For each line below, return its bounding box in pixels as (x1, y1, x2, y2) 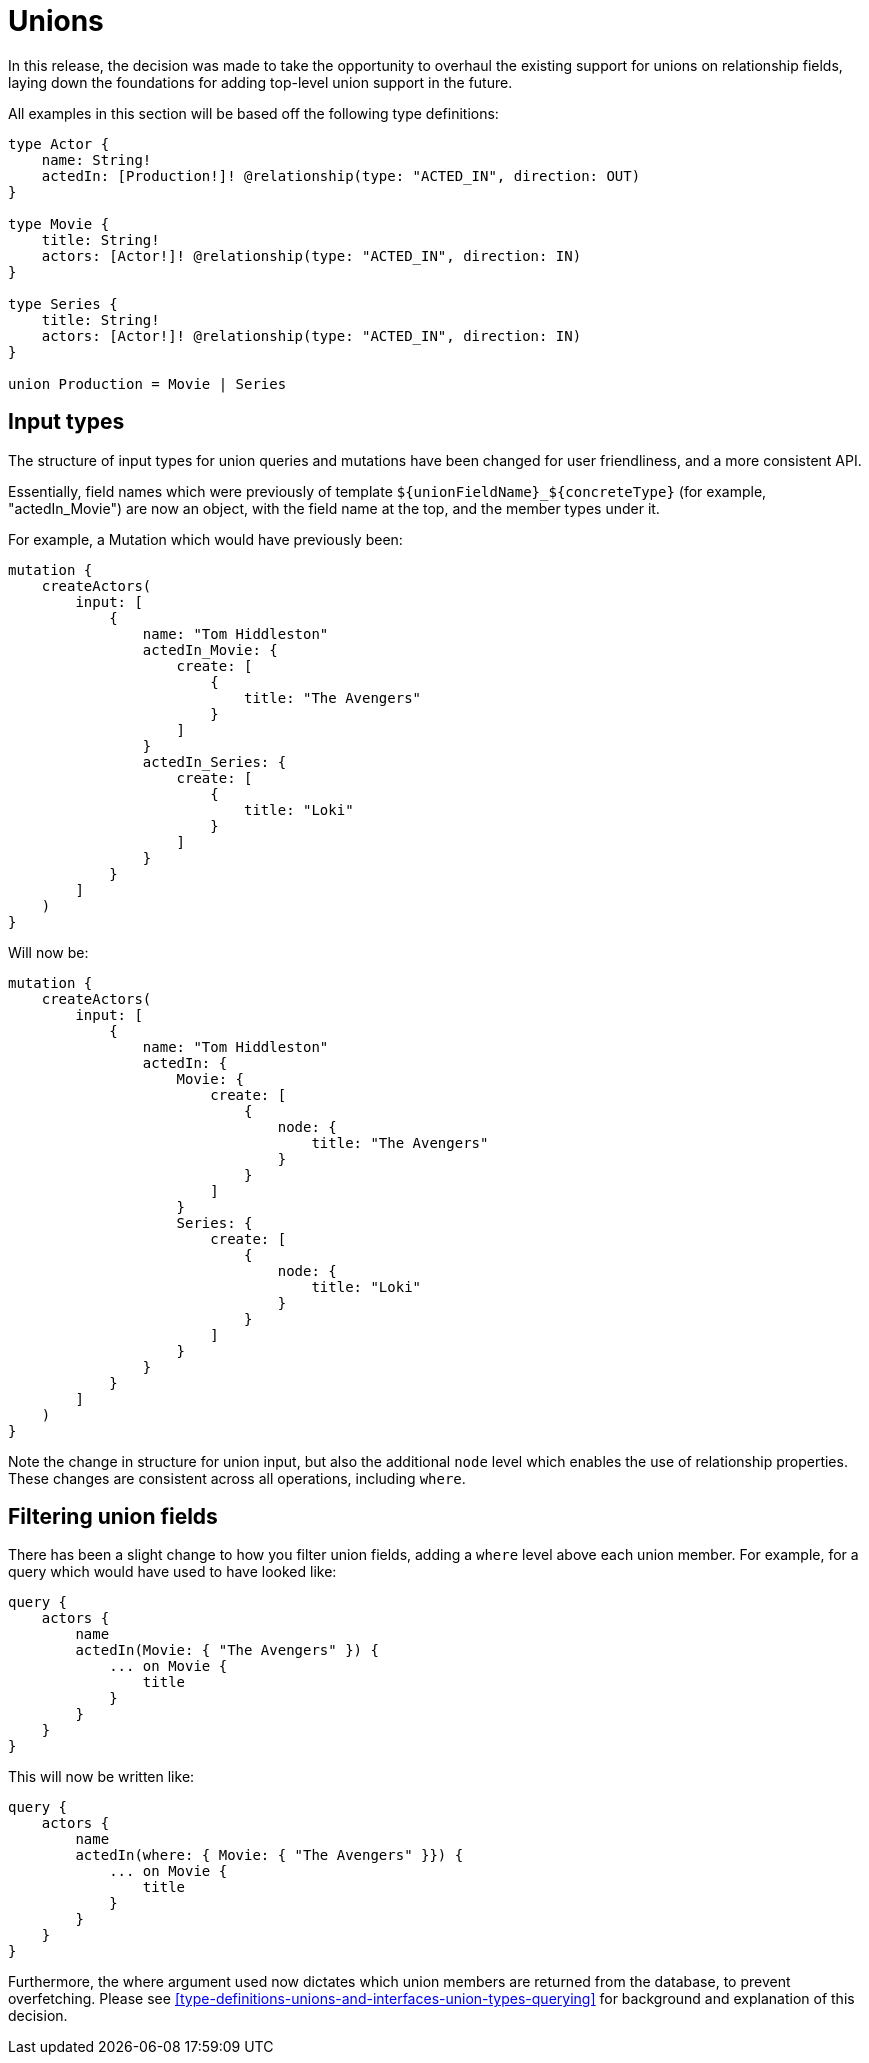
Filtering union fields (8, 1504, 218, 1530)
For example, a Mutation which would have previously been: (8, 530, 403, 548)
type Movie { (8, 215, 110, 232)
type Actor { (8, 135, 110, 152)
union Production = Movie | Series (8, 375, 287, 392)
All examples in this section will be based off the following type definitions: (8, 104, 499, 122)
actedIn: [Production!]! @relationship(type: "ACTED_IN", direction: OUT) (41, 167, 641, 184)
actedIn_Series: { (142, 753, 287, 770)
